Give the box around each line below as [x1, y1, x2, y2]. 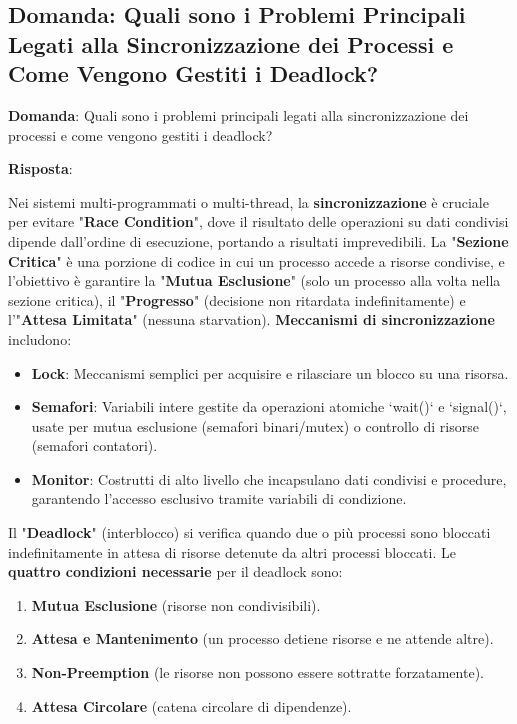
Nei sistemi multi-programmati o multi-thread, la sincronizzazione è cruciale [8, 191, 489, 212]
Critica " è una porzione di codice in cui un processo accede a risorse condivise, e [8, 250, 505, 271]
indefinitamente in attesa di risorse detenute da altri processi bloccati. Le [8, 541, 456, 562]
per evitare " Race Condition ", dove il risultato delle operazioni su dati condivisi [8, 211, 509, 232]
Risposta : [8, 158, 73, 179]
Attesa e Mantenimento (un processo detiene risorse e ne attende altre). [31, 628, 494, 649]
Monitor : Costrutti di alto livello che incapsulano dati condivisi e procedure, [31, 468, 507, 489]
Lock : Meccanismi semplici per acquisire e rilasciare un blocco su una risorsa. [31, 362, 509, 383]
